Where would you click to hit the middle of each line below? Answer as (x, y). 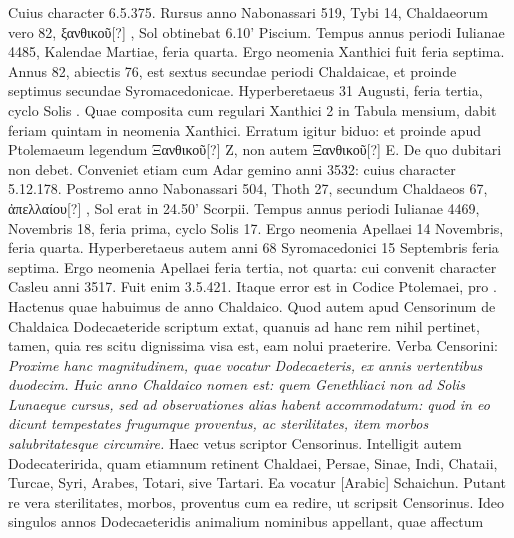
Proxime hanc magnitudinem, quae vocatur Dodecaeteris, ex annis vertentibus (245, 364)
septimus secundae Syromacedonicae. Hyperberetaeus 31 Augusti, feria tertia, (245, 90)
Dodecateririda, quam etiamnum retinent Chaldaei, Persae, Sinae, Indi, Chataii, (253, 462)
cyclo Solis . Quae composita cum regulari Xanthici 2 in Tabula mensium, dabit (252, 109)
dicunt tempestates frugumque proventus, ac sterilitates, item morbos (218, 423)
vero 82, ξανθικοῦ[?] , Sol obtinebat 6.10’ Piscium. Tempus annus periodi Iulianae (256, 31)
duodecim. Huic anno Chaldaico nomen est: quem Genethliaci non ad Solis (237, 384)
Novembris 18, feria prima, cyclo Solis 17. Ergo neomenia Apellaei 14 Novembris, (256, 227)
